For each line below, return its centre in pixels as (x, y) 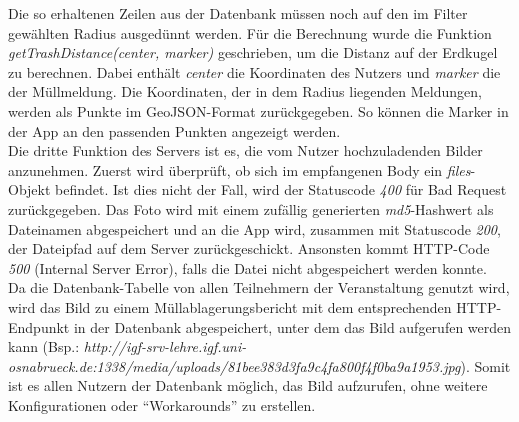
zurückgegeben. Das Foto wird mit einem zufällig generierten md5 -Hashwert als (251, 208)
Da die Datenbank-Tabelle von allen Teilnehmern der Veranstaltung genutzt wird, (259, 287)
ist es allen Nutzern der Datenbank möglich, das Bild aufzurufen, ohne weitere (248, 385)
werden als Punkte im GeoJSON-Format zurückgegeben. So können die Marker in (258, 110)
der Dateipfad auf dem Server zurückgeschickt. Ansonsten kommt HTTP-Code (249, 248)
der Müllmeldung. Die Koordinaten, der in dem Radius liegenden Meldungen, (245, 91)
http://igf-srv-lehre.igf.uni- (165, 346)
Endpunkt (39, 326)
